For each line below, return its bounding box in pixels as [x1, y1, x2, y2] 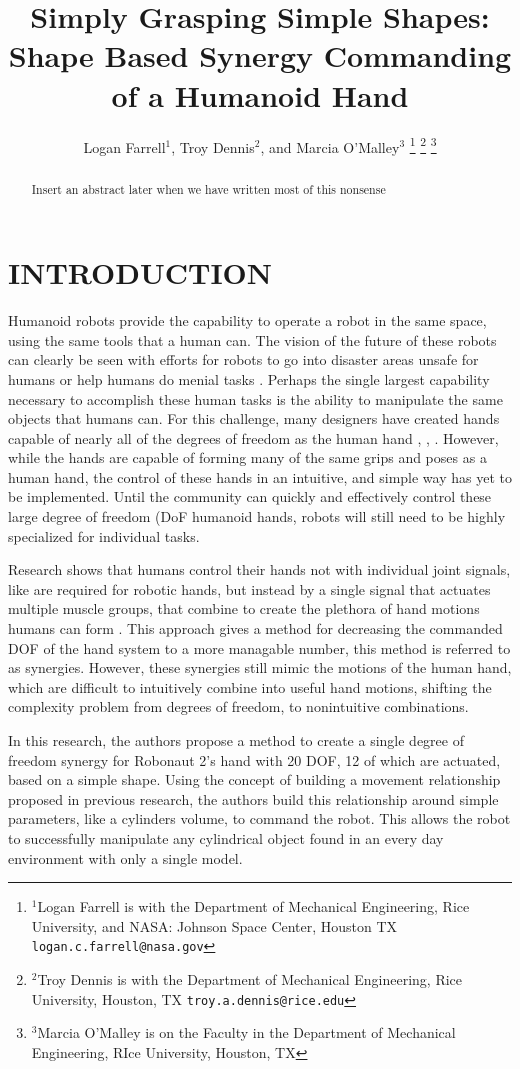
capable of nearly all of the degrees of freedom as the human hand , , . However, [8, 427, 499, 448]
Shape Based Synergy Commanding [8, 35, 512, 76]
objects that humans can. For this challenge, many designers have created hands [8, 408, 500, 429]
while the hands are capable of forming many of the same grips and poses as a [8, 447, 487, 468]
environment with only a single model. [8, 847, 243, 868]
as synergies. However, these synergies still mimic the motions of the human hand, [8, 657, 512, 678]
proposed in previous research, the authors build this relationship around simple [8, 788, 499, 809]
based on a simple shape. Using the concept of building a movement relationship [8, 769, 501, 790]
